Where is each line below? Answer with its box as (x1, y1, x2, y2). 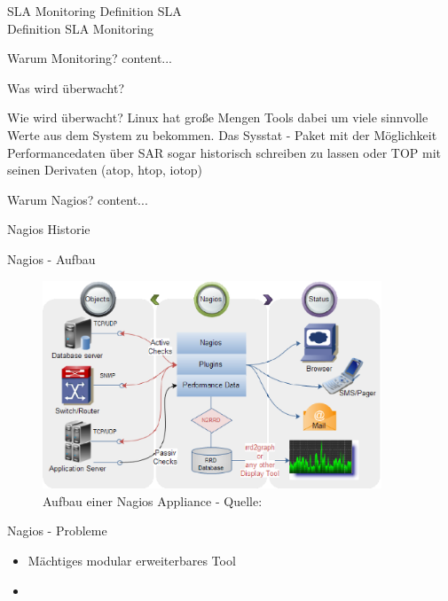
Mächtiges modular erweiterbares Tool (28, 550, 236, 569)
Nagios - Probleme (7, 521, 107, 540)
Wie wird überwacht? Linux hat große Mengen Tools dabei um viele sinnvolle (7, 108, 428, 127)
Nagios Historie (7, 220, 90, 238)
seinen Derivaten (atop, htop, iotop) (7, 160, 203, 179)
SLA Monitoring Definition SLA (7, 2, 182, 20)
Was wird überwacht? (7, 78, 124, 97)
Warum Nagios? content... (7, 190, 148, 208)
